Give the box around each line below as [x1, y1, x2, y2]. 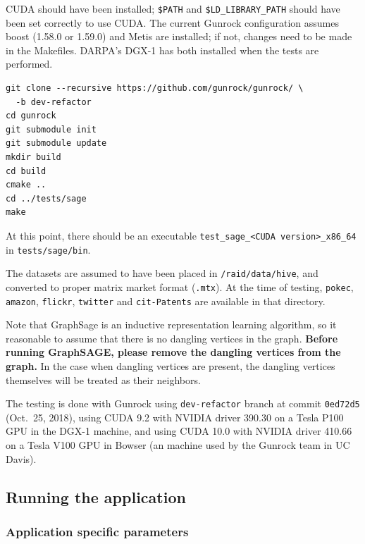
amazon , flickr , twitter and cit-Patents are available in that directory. [6, 293, 326, 308]
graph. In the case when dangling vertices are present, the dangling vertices [6, 359, 335, 373]
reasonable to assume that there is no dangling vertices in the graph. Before [6, 330, 338, 345]
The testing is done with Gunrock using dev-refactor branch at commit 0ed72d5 [6, 396, 360, 411]
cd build [6, 166, 47, 176]
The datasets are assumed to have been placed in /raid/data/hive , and [6, 266, 318, 280]
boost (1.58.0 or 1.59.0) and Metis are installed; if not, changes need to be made [6, 29, 352, 44]
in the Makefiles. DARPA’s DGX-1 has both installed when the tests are [6, 42, 319, 57]
